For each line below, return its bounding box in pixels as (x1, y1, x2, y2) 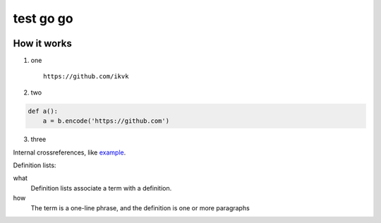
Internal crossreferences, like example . (13, 148, 126, 157)
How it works (13, 37, 72, 49)
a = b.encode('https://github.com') (42, 117, 169, 125)
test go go (13, 11, 73, 26)
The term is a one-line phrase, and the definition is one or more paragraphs (30, 203, 250, 212)
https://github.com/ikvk (43, 73, 129, 80)
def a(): (28, 107, 59, 115)
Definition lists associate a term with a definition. (30, 183, 172, 192)
